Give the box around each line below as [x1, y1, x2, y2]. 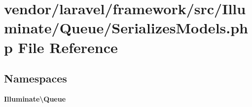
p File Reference [4, 37, 118, 57]
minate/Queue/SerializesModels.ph [4, 18, 248, 38]
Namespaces [4, 71, 67, 86]
